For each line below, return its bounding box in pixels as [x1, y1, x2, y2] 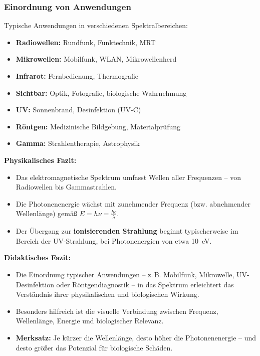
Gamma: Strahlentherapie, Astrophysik [16, 138, 140, 148]
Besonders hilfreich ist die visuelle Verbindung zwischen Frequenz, [16, 305, 218, 316]
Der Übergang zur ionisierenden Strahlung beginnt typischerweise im [16, 226, 238, 236]
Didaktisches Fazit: [4, 252, 71, 263]
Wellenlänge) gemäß [16, 208, 77, 219]
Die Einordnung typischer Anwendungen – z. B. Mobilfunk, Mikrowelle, [16, 269, 234, 279]
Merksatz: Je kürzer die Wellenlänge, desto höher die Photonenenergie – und [16, 332, 256, 342]
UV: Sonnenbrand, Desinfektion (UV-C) [16, 104, 141, 115]
